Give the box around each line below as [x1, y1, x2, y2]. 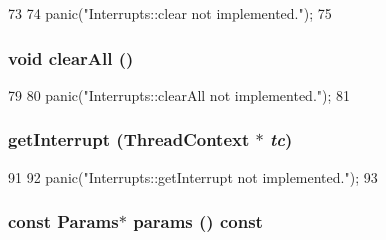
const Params [8, 209, 119, 234]
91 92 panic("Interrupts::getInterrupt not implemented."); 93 [8, 166, 378, 187]
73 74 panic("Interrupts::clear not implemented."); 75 [8, 3, 332, 23]
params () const [133, 209, 263, 234]
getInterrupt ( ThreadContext [8, 127, 250, 152]
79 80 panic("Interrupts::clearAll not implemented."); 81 [8, 84, 351, 105]
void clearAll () [8, 45, 134, 70]
